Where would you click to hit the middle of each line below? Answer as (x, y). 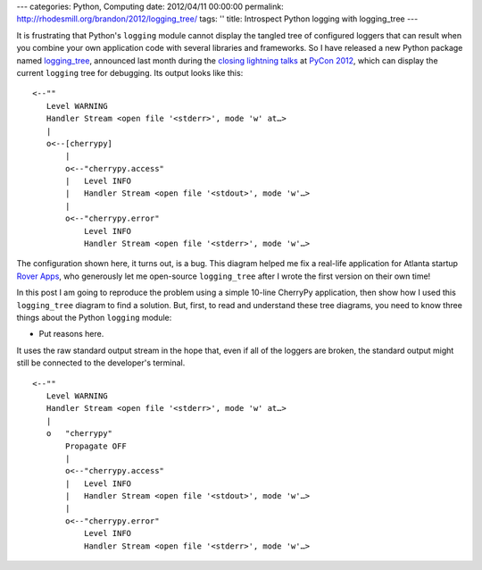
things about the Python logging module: (94, 317)
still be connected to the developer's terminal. (101, 363)
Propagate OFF (96, 446)
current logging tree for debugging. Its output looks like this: (130, 72)
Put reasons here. (71, 334)
